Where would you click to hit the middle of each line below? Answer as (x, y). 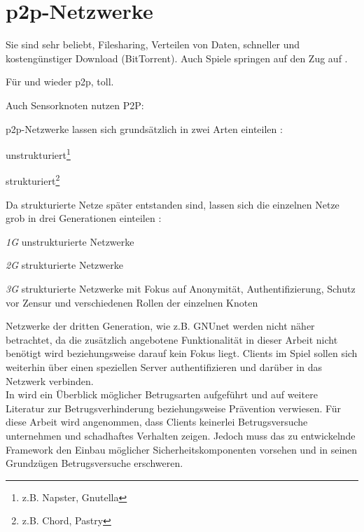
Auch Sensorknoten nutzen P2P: (75, 105)
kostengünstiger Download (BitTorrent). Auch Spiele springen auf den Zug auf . (177, 58)
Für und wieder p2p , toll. (60, 82)
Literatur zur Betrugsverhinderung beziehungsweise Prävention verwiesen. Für (174, 408)
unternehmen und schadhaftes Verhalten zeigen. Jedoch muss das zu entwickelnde (181, 435)
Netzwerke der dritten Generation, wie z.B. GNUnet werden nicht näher (160, 326)
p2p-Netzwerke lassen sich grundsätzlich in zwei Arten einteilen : (144, 128)
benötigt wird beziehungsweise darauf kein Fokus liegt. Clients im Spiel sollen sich (182, 353)
